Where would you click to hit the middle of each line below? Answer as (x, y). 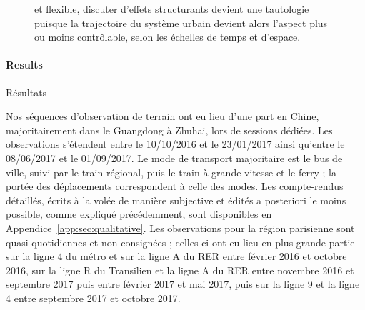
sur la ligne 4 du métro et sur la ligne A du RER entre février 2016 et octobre (176, 256)
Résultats (26, 92)
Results (24, 65)
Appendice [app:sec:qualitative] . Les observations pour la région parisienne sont (180, 227)
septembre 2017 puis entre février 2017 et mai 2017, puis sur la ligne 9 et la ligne (183, 284)
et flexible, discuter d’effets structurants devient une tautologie (172, 9)
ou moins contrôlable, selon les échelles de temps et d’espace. (167, 37)
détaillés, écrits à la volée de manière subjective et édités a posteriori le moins (176, 200)
